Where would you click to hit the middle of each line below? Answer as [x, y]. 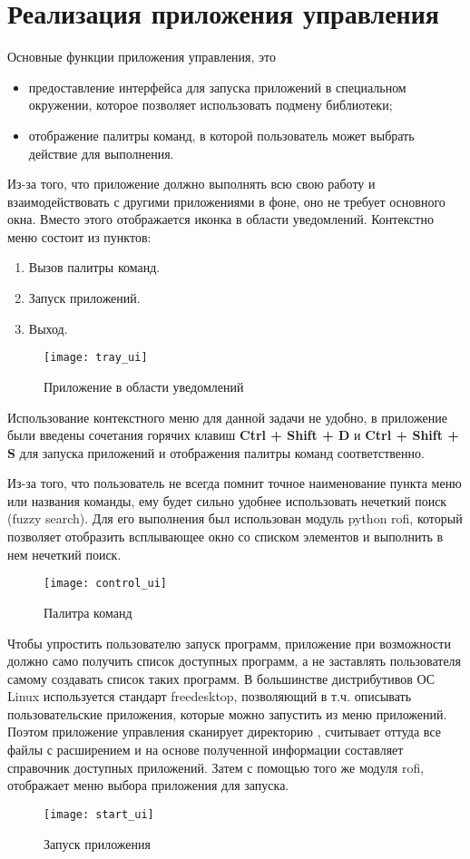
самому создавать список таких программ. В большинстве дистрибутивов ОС [221, 678]
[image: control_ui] [106, 584]
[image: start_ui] [99, 814]
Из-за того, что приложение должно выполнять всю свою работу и [191, 184]
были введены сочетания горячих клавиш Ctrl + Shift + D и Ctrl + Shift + [233, 435]
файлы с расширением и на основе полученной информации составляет [206, 750]
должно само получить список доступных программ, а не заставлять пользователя [235, 661]
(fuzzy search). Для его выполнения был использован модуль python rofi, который [235, 518]
